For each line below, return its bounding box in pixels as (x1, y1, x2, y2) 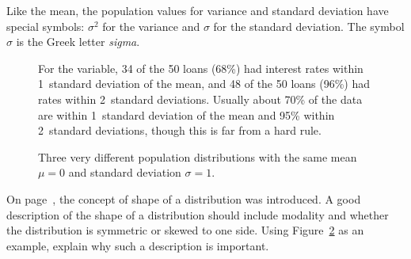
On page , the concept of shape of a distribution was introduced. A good (6, 190, 361, 207)
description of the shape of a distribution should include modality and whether (6, 206, 389, 223)
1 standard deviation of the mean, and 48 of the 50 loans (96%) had (38, 75, 371, 92)
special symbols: (6, 17, 85, 34)
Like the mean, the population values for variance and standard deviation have (6, 2, 389, 18)
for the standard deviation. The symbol (213, 17, 405, 34)
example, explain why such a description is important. (6, 237, 269, 253)
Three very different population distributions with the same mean (38, 148, 357, 165)
